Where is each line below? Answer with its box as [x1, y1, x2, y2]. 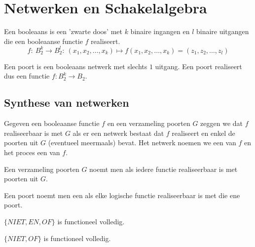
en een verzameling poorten [107, 118, 190, 128]
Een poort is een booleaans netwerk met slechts [4, 61, 147, 71]
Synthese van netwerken [4, 95, 129, 110]
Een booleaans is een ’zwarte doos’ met [4, 26, 122, 37]
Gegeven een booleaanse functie [4, 118, 100, 128]
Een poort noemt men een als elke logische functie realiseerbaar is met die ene [4, 190, 240, 200]
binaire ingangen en [130, 26, 190, 37]
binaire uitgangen [196, 26, 249, 37]
